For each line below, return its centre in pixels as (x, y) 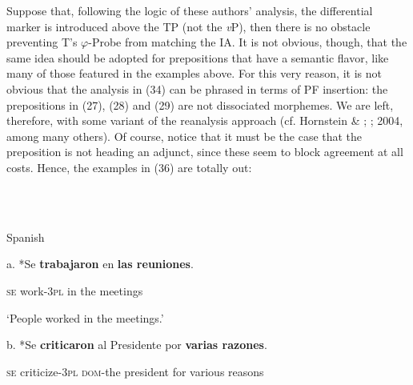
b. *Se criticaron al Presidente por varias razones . (137, 345)
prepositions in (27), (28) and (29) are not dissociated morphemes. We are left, (200, 104)
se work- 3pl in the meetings (75, 290)
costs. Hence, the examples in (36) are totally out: (129, 167)
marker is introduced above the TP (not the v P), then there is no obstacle (188, 26)
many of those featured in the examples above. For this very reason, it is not (194, 73)
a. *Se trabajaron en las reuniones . (100, 264)
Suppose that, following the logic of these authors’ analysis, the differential (190, 10)
